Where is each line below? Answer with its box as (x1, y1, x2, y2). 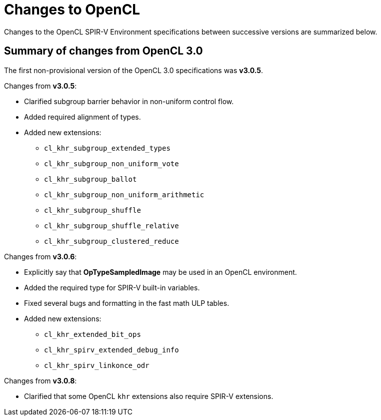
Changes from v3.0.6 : (4, 252, 77, 261)
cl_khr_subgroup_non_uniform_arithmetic (44, 190, 204, 199)
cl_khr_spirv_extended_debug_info (44, 345, 179, 354)
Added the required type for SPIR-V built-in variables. (24, 283, 200, 292)
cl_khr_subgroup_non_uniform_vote (44, 159, 179, 168)
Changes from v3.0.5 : (4, 81, 77, 90)
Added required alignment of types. (24, 112, 141, 121)
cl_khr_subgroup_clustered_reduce (44, 237, 179, 245)
